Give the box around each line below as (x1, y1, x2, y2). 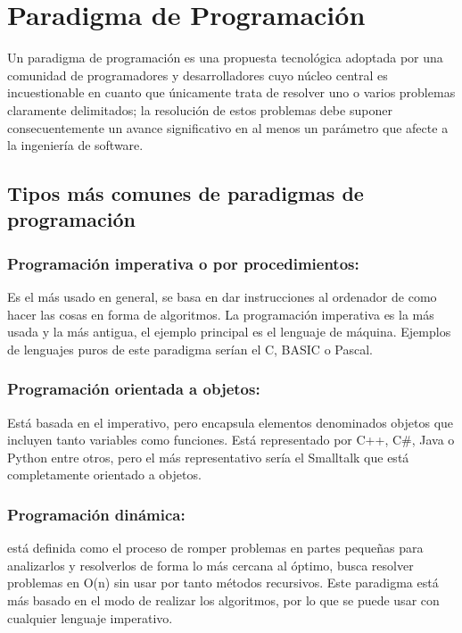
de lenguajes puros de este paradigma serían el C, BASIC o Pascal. (7, 339, 373, 358)
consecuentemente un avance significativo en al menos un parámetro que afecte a (7, 118, 449, 137)
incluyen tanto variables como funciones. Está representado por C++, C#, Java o (7, 430, 455, 449)
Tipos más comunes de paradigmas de (7, 179, 364, 207)
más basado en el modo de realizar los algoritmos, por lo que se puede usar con (7, 591, 440, 610)
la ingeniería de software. (7, 136, 144, 154)
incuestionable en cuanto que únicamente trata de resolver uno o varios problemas (7, 83, 456, 102)
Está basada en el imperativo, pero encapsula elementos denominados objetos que (7, 412, 454, 431)
